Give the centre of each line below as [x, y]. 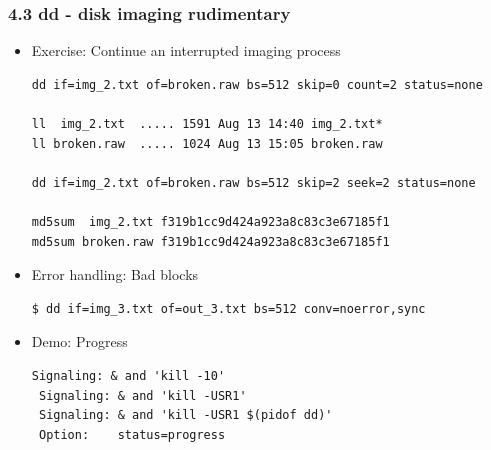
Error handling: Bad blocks [115, 274]
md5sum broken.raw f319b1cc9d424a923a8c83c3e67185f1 [210, 241]
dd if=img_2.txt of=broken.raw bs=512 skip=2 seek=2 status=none [253, 182]
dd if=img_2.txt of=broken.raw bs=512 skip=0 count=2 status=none [257, 84]
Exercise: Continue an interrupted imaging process [186, 50]
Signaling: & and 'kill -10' [128, 375]
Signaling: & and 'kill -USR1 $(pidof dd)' [185, 415]
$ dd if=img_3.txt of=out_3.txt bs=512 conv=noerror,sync [228, 308]
